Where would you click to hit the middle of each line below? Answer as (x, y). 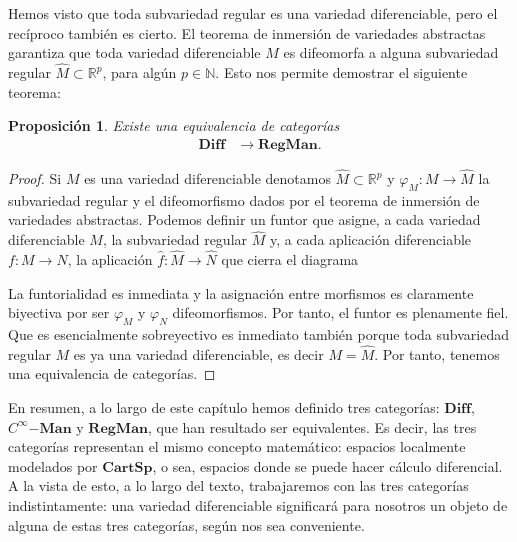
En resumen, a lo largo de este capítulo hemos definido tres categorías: (224, 407)
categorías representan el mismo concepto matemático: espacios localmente (237, 446)
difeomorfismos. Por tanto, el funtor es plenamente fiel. (340, 312)
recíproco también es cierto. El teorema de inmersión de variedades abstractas (247, 32)
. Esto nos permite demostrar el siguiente (341, 72)
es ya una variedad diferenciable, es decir (198, 353)
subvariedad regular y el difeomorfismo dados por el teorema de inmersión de (244, 199)
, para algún (139, 72)
